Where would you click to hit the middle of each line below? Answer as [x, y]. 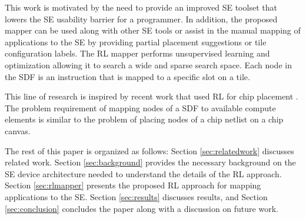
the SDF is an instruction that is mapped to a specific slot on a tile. [127, 76]
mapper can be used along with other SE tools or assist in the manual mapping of [153, 30]
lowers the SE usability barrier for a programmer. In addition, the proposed [141, 19]
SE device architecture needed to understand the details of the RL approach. [143, 173]
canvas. [18, 130]
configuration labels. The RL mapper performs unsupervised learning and [137, 53]
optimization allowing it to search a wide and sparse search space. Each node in [148, 64]
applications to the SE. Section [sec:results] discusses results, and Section [136, 196]
